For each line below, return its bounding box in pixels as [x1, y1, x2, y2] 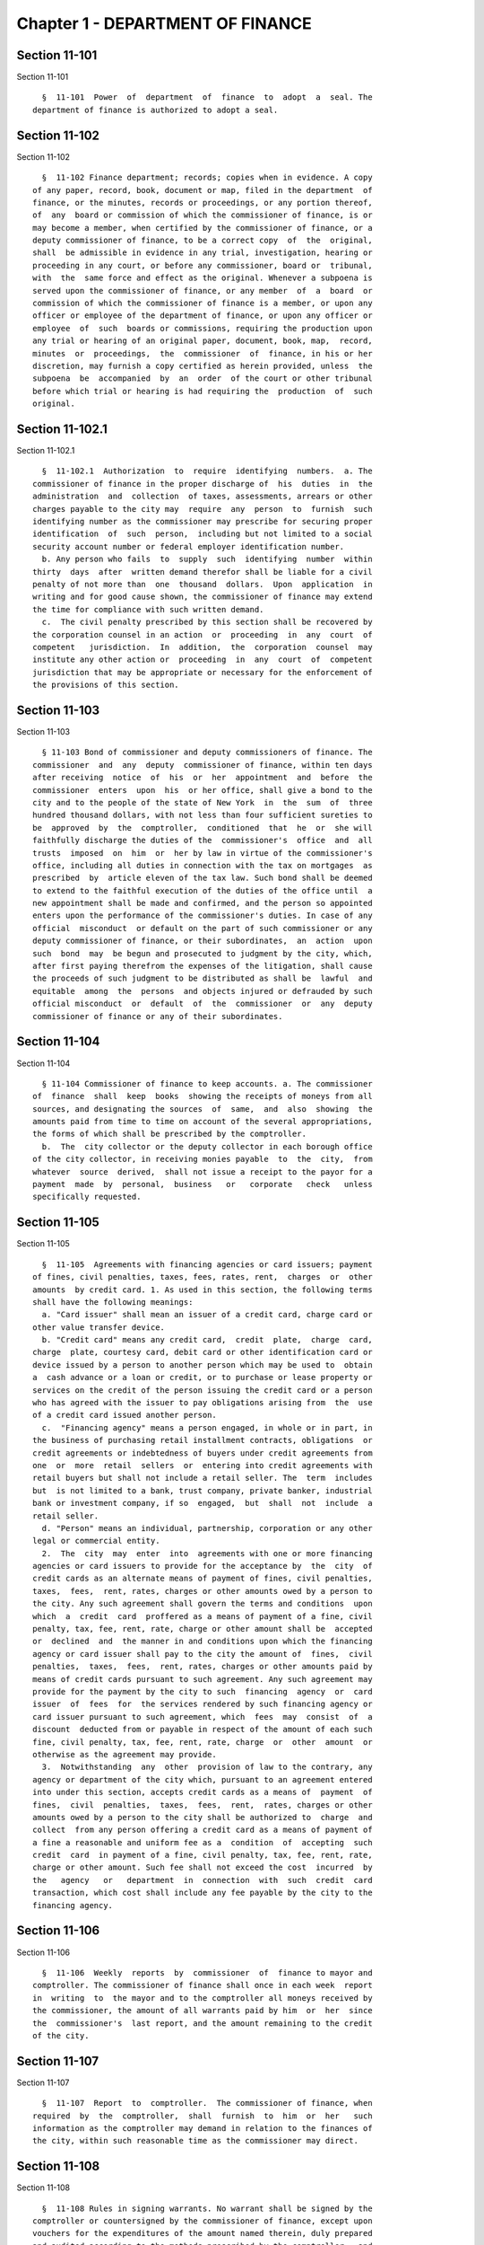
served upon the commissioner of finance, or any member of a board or [32, 286, 373, 295]
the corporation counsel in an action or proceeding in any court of [32, 629, 373, 639]
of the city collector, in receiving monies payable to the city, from [32, 1154, 373, 1165]
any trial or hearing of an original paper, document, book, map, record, [32, 336, 373, 346]
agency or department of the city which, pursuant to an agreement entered [32, 1774, 373, 1784]
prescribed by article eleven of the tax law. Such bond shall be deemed [32, 873, 373, 884]
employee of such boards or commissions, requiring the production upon [32, 323, 373, 333]
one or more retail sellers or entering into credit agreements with [32, 1460, 373, 1470]
